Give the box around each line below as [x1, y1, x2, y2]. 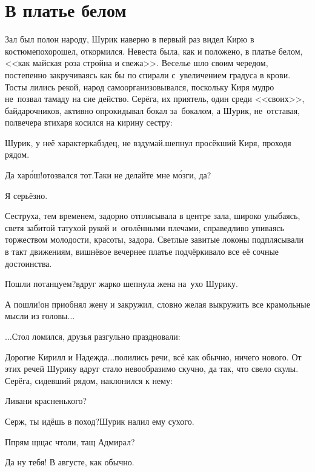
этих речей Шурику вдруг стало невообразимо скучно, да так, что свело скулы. [5, 362, 299, 375]
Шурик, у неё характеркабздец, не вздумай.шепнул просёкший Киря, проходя [5, 136, 291, 149]
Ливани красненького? [5, 394, 87, 407]
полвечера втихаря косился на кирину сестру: [5, 116, 173, 129]
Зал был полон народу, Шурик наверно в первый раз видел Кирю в [5, 33, 254, 46]
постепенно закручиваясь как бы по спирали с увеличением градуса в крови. [5, 68, 291, 81]
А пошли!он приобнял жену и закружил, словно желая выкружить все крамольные [5, 297, 310, 310]
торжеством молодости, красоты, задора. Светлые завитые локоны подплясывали [5, 233, 303, 246]
